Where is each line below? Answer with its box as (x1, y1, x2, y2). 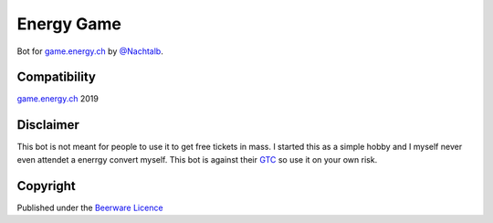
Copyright (16, 178, 77, 194)
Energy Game (16, 14, 122, 34)
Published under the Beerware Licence (16, 202, 163, 213)
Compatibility (16, 69, 96, 85)
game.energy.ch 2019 (16, 93, 100, 104)
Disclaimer (16, 117, 79, 133)
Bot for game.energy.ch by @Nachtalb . (16, 46, 163, 57)
